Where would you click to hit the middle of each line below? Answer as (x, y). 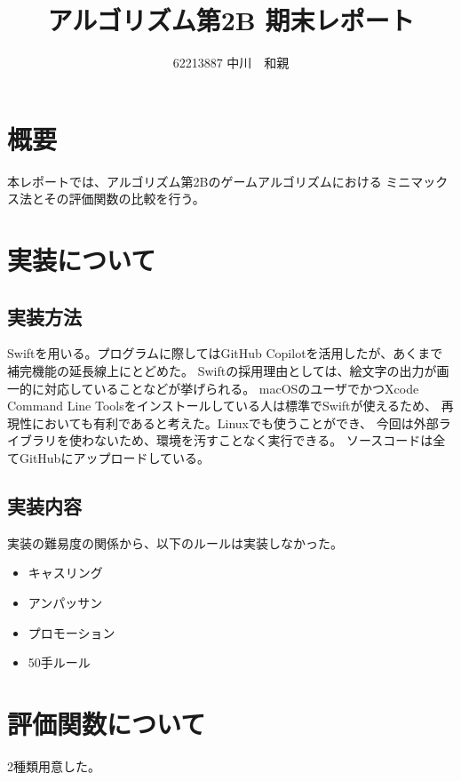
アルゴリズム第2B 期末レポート (231, 20)
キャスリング (65, 573)
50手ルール (59, 662)
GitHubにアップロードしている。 (114, 457)
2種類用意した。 (54, 765)
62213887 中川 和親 (231, 63)
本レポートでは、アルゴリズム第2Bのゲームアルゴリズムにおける (195, 181)
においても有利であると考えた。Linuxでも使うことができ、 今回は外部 (235, 422)
